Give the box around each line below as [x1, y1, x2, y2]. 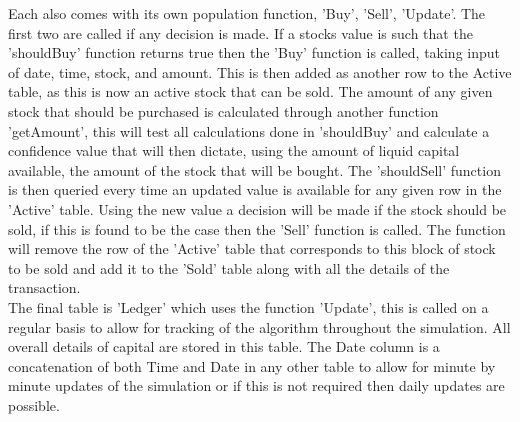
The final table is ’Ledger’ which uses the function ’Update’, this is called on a [8, 296, 489, 317]
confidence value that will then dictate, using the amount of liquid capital [8, 140, 460, 161]
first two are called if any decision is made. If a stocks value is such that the [8, 22, 473, 43]
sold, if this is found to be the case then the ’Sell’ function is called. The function [8, 218, 506, 239]
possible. [8, 394, 60, 415]
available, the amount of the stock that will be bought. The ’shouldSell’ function [8, 159, 501, 180]
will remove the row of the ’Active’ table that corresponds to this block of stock [8, 238, 496, 259]
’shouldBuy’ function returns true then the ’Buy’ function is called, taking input [8, 42, 500, 63]
